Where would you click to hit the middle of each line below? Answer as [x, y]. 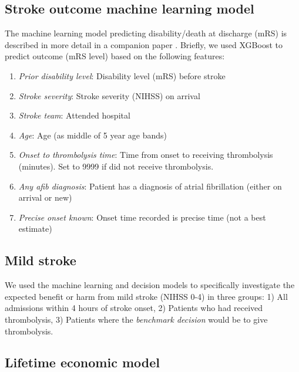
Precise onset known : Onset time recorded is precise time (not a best [142, 217]
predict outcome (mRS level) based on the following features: [115, 56]
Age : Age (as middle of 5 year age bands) [93, 135]
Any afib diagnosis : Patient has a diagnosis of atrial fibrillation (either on [150, 186]
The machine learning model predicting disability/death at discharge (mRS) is [146, 33]
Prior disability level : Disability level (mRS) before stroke [122, 75]
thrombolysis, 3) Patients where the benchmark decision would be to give [136, 319]
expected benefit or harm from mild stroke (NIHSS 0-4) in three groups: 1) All [146, 296]
